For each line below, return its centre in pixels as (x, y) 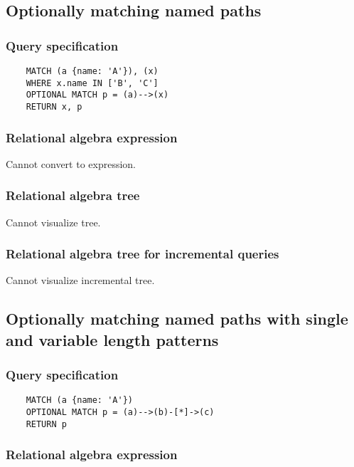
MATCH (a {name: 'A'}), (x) (92, 71)
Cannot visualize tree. (53, 222)
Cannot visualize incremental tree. (80, 280)
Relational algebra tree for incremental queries (143, 254)
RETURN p (46, 424)
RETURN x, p (54, 106)
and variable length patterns (112, 339)
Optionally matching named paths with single (177, 319)
